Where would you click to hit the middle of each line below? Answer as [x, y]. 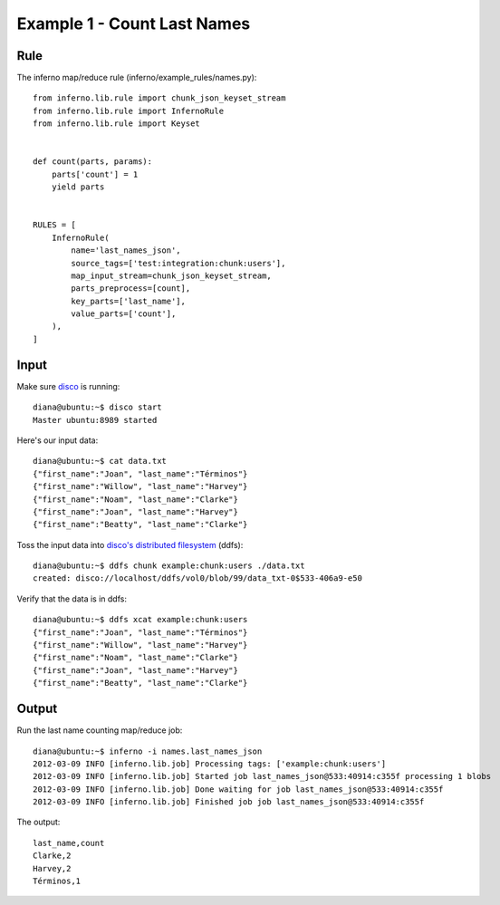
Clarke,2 [52, 856]
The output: [38, 822]
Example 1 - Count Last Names [134, 24]
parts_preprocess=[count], [131, 289]
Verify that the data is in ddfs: [72, 599]
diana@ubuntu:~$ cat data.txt [100, 461]
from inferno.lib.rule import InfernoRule [129, 111]
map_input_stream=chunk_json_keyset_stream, [171, 275]
